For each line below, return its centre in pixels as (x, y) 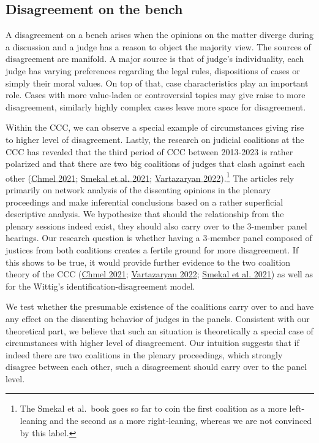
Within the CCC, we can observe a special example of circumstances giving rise (155, 127)
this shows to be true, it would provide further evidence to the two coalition (148, 262)
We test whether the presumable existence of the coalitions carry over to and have (160, 306)
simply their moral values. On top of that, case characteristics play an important (157, 83)
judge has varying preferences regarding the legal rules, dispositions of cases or (153, 70)
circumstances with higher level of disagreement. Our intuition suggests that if (152, 343)
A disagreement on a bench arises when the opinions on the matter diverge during (159, 35)
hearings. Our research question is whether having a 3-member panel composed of (159, 238)
